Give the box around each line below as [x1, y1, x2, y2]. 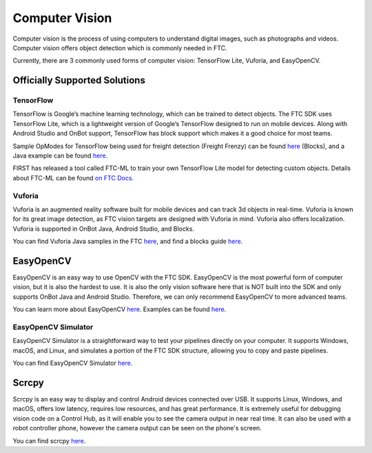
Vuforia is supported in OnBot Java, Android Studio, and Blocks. [12, 224, 194, 233]
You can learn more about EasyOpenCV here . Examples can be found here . [12, 305, 227, 313]
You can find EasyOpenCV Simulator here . [12, 359, 133, 368]
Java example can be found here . [12, 151, 108, 160]
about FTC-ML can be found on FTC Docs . [12, 173, 134, 182]
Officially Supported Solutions [12, 74, 146, 86]
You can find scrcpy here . [12, 436, 86, 445]
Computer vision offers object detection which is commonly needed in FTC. [12, 43, 227, 52]
